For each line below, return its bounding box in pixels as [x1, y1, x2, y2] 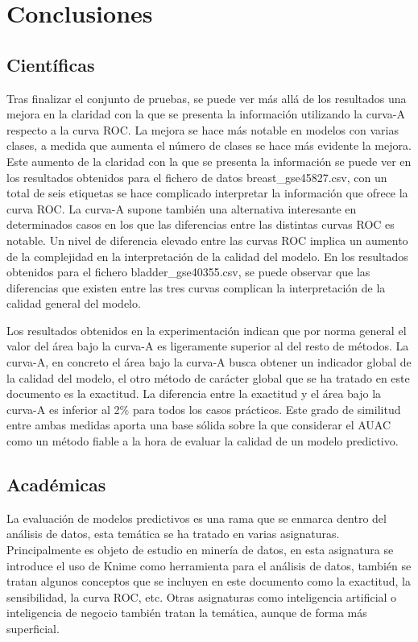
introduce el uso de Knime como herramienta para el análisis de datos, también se [6, 557, 412, 574]
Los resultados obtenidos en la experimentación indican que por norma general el [6, 321, 407, 338]
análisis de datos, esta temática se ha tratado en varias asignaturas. [6, 525, 340, 542]
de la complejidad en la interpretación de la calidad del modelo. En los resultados [6, 247, 408, 264]
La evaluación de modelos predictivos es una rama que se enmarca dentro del [6, 509, 387, 526]
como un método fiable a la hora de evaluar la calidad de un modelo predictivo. [6, 433, 399, 449]
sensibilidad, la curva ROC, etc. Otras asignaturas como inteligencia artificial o [6, 588, 397, 605]
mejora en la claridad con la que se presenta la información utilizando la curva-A [6, 106, 406, 122]
